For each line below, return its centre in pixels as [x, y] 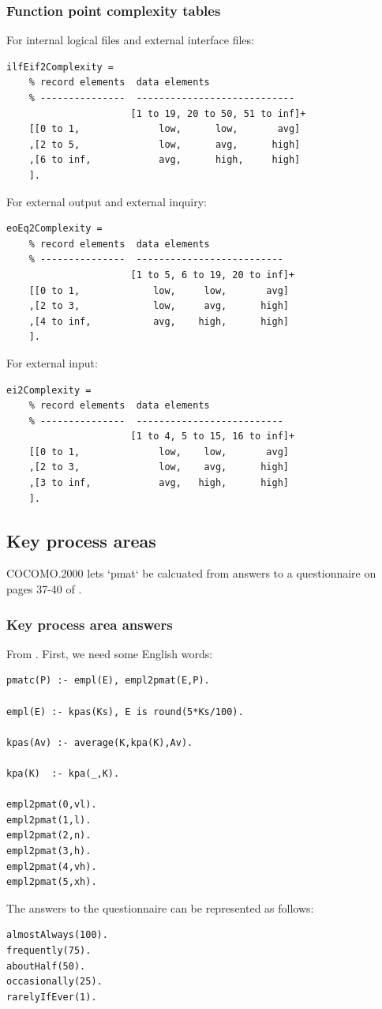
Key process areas [81, 540]
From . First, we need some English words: [110, 653]
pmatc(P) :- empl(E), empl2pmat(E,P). [108, 681]
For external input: [52, 362]
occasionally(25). [54, 982]
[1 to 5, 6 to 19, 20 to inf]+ [213, 275]
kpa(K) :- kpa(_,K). [63, 774]
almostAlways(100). [57, 935]
